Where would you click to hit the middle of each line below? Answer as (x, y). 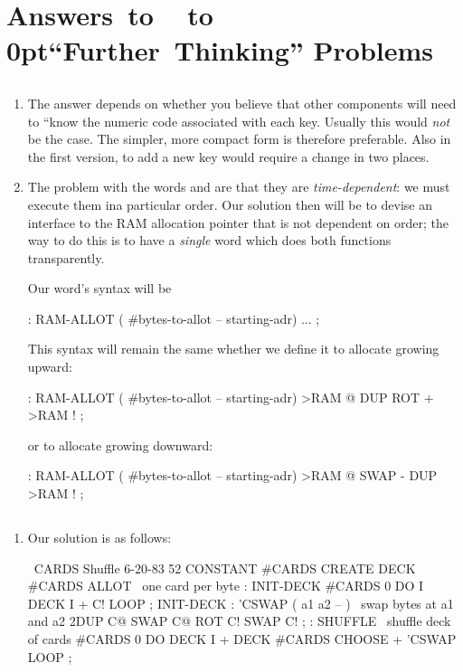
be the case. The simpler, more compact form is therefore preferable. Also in (239, 139)
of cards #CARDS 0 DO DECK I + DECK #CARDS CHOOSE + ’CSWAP (242, 639)
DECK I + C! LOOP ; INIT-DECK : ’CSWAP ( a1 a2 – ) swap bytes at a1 (241, 603)
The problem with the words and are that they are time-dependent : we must (239, 187)
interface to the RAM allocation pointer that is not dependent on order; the (238, 222)
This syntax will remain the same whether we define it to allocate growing (233, 349)
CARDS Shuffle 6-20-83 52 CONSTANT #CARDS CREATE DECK (225, 568)
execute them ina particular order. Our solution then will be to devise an (230, 204)
